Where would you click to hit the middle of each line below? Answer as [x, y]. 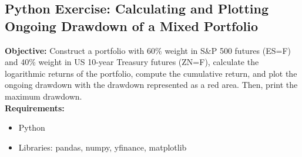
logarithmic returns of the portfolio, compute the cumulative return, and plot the [151, 73]
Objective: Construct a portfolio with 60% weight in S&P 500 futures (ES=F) [148, 50]
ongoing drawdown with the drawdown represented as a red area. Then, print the [151, 85]
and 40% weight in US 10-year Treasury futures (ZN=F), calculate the [132, 62]
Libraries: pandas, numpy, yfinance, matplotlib [103, 147]
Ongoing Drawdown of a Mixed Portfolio [132, 25]
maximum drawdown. [43, 96]
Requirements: [35, 107]
